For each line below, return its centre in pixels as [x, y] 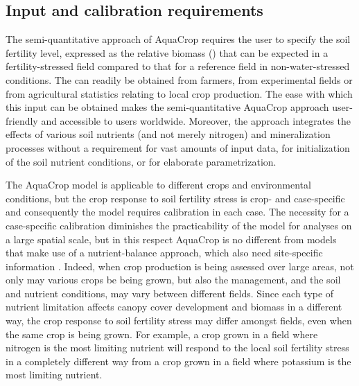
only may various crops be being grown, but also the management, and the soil [173, 280]
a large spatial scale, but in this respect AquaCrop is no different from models [171, 239]
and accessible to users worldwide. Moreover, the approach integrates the [196, 120]
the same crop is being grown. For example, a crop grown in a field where [162, 334]
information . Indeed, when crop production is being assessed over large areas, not [180, 266]
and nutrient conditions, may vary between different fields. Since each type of [170, 293]
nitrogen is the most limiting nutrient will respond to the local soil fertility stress [177, 348]
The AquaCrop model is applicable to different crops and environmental [158, 185]
